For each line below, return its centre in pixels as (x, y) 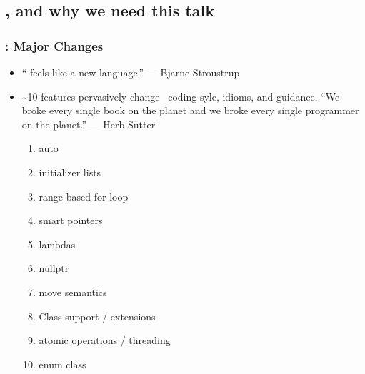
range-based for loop (84, 196)
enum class (62, 364)
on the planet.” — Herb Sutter (89, 124)
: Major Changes (54, 45)
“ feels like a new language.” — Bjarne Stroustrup (131, 72)
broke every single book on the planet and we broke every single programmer (190, 110)
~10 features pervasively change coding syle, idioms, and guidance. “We (181, 96)
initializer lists (70, 172)
